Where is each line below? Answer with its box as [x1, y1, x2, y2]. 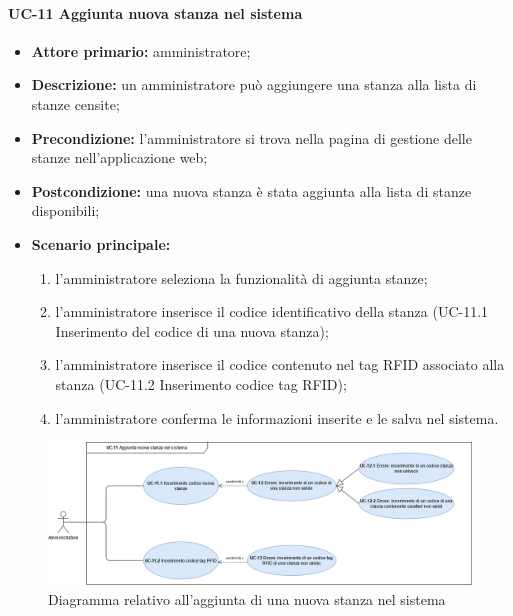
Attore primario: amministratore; [31, 40, 251, 61]
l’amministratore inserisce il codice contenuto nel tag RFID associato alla [55, 354, 505, 375]
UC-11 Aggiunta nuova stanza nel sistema [8, 2, 303, 23]
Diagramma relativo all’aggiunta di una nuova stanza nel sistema [48, 588, 446, 609]
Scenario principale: [31, 233, 171, 254]
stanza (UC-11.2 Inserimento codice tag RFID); [55, 373, 347, 394]
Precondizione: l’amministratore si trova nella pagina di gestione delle [31, 127, 472, 148]
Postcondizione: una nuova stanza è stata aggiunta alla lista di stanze [31, 180, 472, 201]
